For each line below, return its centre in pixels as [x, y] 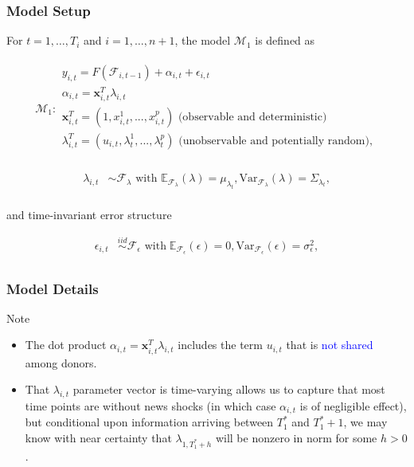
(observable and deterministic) [252, 117]
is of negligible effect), [353, 405]
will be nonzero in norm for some [296, 437]
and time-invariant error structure [89, 214]
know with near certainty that [98, 437]
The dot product [66, 345]
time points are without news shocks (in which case [150, 405]
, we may [365, 422]
